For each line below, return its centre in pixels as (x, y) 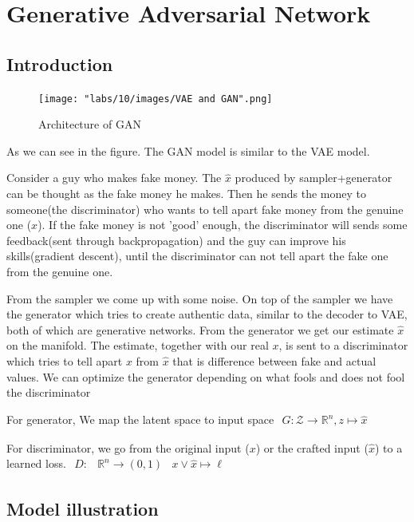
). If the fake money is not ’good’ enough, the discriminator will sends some (223, 225)
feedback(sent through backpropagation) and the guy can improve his (176, 240)
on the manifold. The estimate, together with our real (138, 345)
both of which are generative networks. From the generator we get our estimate (200, 329)
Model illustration (83, 508)
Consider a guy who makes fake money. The (114, 178)
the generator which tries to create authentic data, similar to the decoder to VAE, (207, 314)
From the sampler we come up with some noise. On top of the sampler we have (200, 298)
